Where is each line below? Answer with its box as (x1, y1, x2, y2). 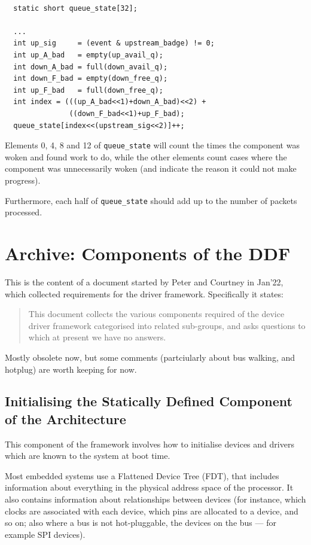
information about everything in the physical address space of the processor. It (5, 481, 294, 494)
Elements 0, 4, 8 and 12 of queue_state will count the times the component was (5, 139, 300, 151)
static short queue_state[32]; (13, 4, 138, 13)
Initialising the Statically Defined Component (5, 392, 292, 410)
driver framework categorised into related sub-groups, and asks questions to (28, 319, 306, 331)
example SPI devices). (5, 528, 86, 540)
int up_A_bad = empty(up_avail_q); (13, 50, 163, 59)
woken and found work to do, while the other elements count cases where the (5, 150, 287, 163)
